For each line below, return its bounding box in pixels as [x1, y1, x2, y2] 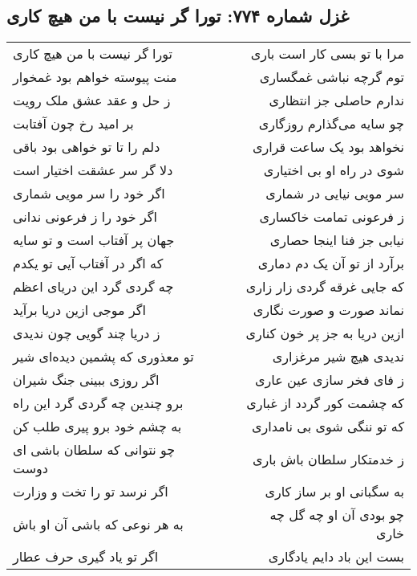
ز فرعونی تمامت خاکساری [259, 207, 404, 227]
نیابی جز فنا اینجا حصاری [269, 231, 404, 250]
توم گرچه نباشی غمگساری [259, 67, 404, 87]
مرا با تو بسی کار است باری [250, 44, 404, 63]
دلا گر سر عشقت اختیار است [13, 161, 173, 180]
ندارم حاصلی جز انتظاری [269, 91, 404, 110]
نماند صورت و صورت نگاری [253, 300, 404, 320]
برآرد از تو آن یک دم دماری [257, 254, 404, 273]
